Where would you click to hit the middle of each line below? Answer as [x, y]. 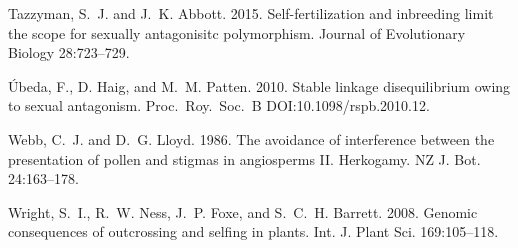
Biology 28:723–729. [69, 52]
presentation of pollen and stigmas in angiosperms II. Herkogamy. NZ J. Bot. [244, 158]
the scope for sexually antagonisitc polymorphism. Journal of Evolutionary [237, 32]
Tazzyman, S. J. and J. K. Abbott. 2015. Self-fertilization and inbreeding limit [251, 13]
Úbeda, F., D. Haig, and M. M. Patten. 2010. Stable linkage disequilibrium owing [259, 85]
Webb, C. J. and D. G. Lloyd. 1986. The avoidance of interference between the [251, 138]
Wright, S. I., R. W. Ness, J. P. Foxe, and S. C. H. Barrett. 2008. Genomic [243, 211]
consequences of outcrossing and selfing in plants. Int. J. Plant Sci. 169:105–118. [253, 231]
